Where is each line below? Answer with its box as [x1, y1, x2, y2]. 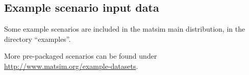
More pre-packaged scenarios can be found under [4, 51, 157, 61]
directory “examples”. [4, 33, 71, 44]
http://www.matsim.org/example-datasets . [4, 60, 138, 71]
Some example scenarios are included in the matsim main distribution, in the [4, 23, 245, 34]
